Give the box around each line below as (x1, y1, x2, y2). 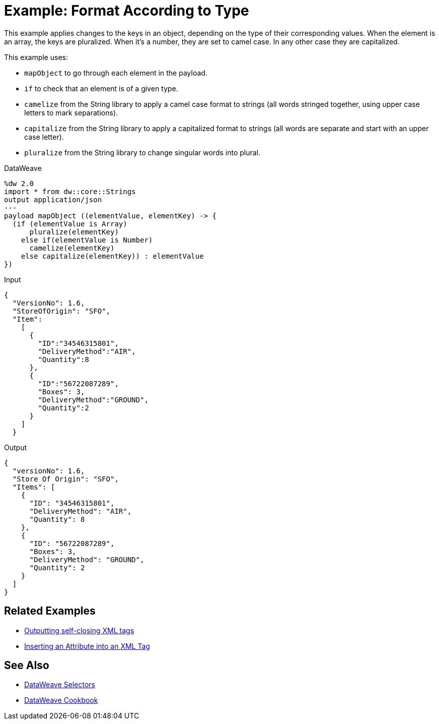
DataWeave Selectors (24, 680, 95, 689)
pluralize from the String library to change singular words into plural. (24, 148, 261, 157)
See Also (4, 659, 49, 672)
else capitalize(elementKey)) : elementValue (21, 252, 204, 260)
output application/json (4, 195, 102, 204)
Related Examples (4, 605, 96, 618)
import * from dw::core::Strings (4, 187, 136, 196)
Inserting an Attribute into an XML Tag (24, 641, 150, 650)
